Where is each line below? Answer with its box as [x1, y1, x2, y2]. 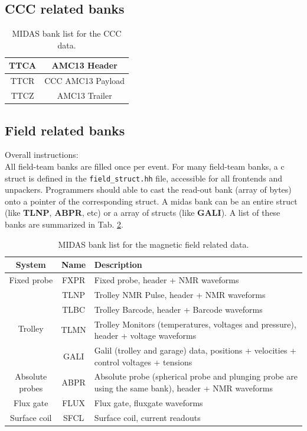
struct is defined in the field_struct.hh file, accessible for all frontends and [5, 171, 282, 184]
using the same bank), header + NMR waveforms [94, 382, 273, 394]
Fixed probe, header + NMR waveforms [94, 274, 239, 286]
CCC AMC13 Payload [44, 74, 125, 87]
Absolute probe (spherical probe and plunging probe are [94, 370, 298, 383]
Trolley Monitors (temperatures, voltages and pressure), [94, 317, 296, 330]
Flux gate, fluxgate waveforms [94, 396, 203, 409]
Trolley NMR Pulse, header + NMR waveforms [94, 288, 266, 300]
